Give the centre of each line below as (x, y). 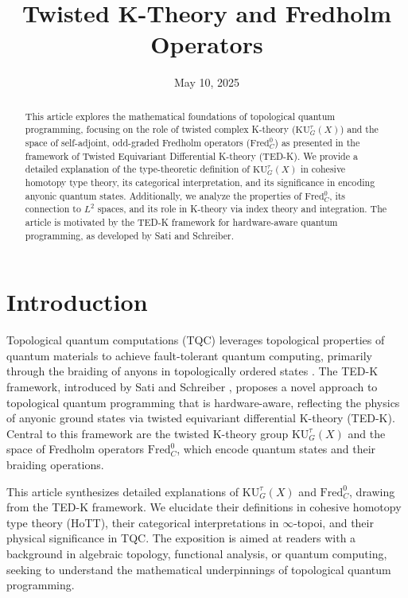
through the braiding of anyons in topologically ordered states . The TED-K (192, 371)
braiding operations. (55, 464)
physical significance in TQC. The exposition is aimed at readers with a (181, 538)
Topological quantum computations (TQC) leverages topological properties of (196, 340)
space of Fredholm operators (76, 449)
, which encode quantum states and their (276, 449)
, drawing (372, 491)
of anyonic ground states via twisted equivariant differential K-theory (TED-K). (201, 418)
